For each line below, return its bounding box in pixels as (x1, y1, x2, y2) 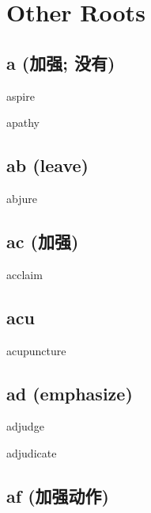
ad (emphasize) (6, 381, 133, 405)
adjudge (6, 418, 44, 435)
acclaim (6, 266, 43, 282)
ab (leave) (6, 153, 89, 178)
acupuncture (6, 342, 66, 358)
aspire (6, 87, 35, 104)
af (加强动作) (6, 483, 109, 507)
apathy (6, 114, 40, 131)
